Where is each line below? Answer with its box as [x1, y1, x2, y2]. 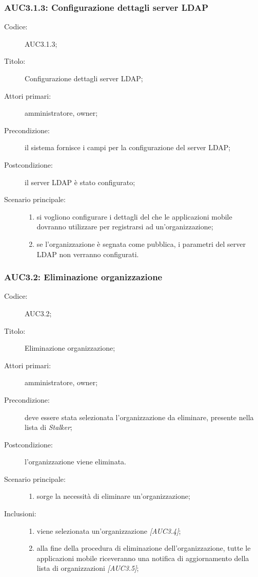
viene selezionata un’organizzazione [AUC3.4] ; [36, 525, 181, 536]
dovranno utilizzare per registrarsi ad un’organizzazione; [36, 221, 213, 232]
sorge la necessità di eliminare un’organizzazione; [36, 491, 190, 501]
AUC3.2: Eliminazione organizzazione [4, 271, 163, 283]
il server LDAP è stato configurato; [25, 176, 135, 187]
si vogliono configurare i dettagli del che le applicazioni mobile [36, 211, 232, 222]
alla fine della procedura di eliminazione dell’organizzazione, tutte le [36, 543, 251, 553]
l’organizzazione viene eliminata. [25, 456, 126, 467]
